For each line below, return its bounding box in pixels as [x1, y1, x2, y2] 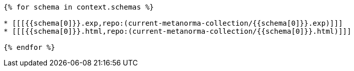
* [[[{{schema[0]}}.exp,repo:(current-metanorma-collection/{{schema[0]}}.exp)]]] [4, 19, 343, 27]
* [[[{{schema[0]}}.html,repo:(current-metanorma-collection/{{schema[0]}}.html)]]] [4, 27, 351, 35]
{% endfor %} [4, 43, 56, 51]
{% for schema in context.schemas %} [4, 3, 154, 11]
